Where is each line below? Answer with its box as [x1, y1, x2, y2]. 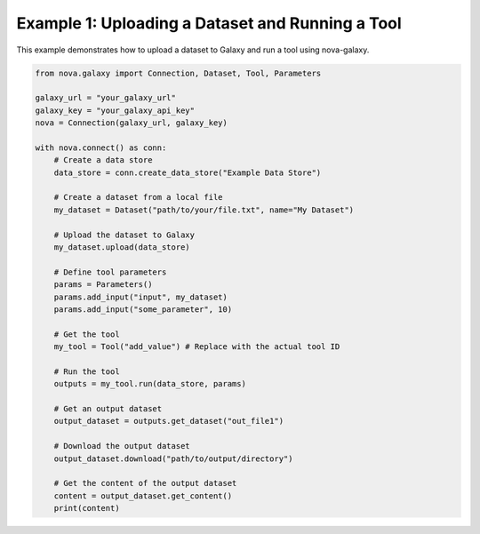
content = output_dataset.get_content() [53, 490, 233, 501]
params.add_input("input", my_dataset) [53, 291, 228, 302]
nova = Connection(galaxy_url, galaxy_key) [35, 118, 228, 128]
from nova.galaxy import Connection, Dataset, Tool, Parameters [35, 68, 322, 78]
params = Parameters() [53, 280, 153, 290]
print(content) [53, 503, 120, 514]
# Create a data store [53, 155, 153, 165]
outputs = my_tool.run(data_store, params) [53, 379, 246, 389]
